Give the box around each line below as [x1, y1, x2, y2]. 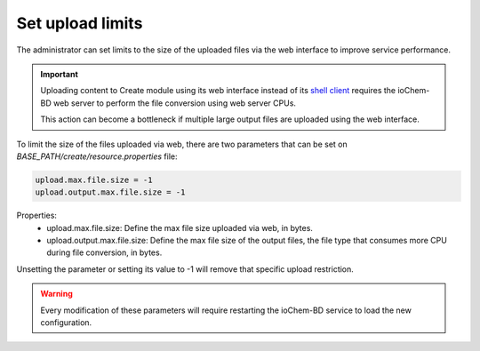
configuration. [40, 316, 92, 328]
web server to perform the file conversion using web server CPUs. [53, 98, 297, 108]
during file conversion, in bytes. [46, 247, 163, 258]
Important [40, 68, 79, 79]
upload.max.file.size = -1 [35, 174, 153, 185]
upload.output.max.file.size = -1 [35, 187, 186, 197]
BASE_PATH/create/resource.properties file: [16, 151, 178, 162]
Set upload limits [16, 13, 143, 33]
